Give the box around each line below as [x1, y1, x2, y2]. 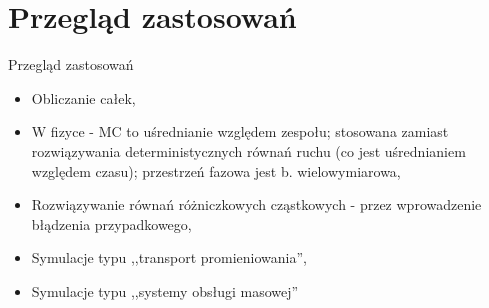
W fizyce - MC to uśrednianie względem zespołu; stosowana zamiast [31, 121, 449, 142]
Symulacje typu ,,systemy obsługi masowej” [31, 280, 299, 301]
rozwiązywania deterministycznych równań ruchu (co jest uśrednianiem [31, 140, 466, 161]
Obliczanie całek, [31, 87, 136, 108]
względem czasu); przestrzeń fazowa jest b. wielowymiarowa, [31, 160, 401, 181]
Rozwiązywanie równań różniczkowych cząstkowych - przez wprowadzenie [31, 194, 482, 215]
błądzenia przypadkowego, [31, 213, 192, 234]
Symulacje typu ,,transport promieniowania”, [31, 247, 307, 268]
